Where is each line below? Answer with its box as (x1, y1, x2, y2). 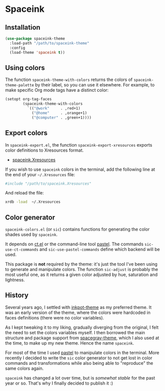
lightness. (5, 277, 25, 283)
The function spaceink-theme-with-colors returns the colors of (5, 77, 133, 82)
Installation (5, 23, 41, 32)
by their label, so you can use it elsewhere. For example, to (35, 82, 155, 88)
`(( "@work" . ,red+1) (27, 106, 81, 111)
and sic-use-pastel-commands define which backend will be (39, 246, 160, 252)
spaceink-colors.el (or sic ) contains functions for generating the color (5, 226, 150, 233)
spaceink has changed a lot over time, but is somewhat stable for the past (5, 375, 155, 381)
